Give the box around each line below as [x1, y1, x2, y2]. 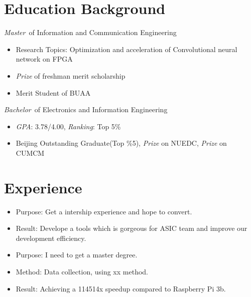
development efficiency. [16, 232, 86, 243]
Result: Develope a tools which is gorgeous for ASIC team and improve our [16, 223, 247, 233]
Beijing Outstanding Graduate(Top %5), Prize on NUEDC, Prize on [16, 138, 227, 148]
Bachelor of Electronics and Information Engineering [4, 104, 168, 115]
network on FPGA [16, 54, 73, 64]
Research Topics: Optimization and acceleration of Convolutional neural [16, 44, 237, 54]
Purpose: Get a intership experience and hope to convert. [16, 206, 192, 216]
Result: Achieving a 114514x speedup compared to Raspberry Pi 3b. [16, 283, 226, 293]
